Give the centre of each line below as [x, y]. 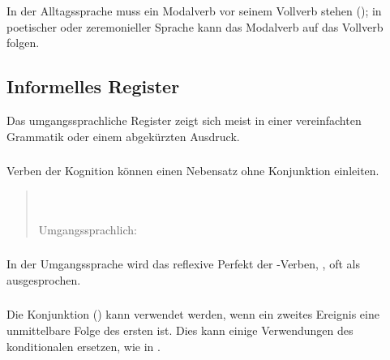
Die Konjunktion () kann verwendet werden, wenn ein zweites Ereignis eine [193, 314]
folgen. [23, 43]
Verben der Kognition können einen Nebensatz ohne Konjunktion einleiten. [193, 171]
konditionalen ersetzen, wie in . [84, 346]
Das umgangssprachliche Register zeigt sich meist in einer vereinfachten [184, 120]
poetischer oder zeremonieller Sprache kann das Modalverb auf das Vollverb [195, 26]
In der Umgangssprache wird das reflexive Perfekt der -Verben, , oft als [183, 264]
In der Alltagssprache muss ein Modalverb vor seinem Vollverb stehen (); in [194, 10]
